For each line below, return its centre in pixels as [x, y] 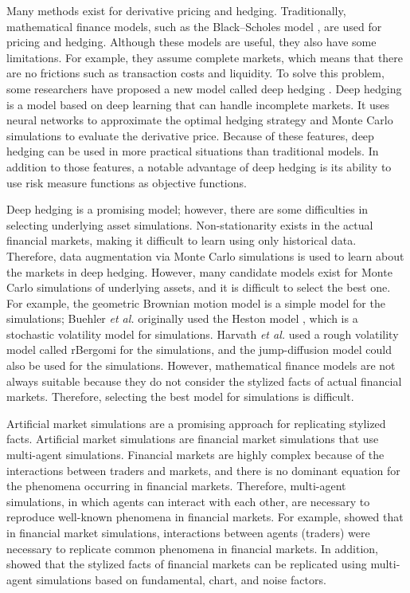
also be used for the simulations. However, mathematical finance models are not [201, 365]
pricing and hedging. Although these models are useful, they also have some [191, 42]
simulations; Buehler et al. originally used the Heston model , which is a [182, 318]
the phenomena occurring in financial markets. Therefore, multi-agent [176, 486]
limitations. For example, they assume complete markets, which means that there [205, 57]
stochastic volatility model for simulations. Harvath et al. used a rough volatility [203, 334]
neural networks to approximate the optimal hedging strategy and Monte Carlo [200, 120]
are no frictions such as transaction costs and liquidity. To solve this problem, [195, 73]
